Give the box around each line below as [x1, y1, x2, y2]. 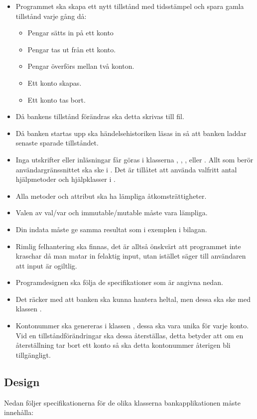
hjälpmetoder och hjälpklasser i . [15, 174, 116, 184]
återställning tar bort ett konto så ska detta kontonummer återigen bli [15, 340, 231, 350]
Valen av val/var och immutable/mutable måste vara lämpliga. [15, 207, 208, 218]
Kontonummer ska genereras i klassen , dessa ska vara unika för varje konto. [15, 320, 249, 331]
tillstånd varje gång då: [15, 10, 87, 21]
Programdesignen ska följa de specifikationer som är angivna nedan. [15, 277, 223, 287]
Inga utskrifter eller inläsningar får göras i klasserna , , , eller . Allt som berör [15, 154, 254, 164]
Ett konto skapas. [27, 77, 82, 88]
